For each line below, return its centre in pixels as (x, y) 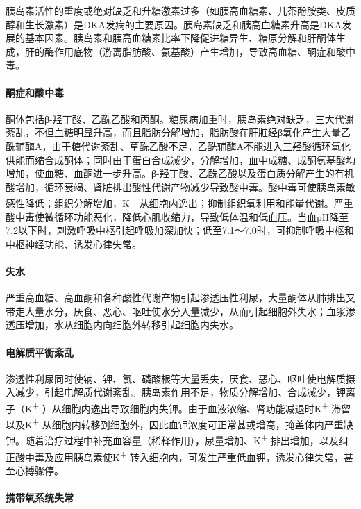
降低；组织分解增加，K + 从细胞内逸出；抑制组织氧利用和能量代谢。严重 (189, 202)
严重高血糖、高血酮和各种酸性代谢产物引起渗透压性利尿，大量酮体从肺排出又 (180, 298)
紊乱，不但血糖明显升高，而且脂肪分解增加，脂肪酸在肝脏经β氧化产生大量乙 (178, 132)
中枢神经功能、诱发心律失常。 (74, 243)
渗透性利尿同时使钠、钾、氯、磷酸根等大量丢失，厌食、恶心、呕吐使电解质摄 (180, 378)
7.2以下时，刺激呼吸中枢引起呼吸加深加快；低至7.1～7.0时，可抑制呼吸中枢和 (180, 230)
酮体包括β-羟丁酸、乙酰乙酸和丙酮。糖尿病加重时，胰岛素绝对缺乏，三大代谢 (180, 118)
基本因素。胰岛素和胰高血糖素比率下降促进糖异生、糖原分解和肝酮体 (180, 38)
